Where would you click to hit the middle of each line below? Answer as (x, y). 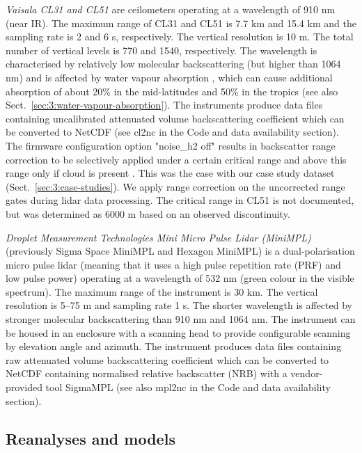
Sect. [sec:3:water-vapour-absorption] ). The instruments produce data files (164, 105)
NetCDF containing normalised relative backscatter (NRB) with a (147, 373)
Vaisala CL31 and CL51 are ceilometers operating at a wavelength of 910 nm (171, 9)
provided (24, 387)
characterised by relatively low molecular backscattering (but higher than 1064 (173, 64)
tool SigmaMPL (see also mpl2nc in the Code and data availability (188, 387)
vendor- (307, 373)
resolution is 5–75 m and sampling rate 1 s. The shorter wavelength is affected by (179, 305)
